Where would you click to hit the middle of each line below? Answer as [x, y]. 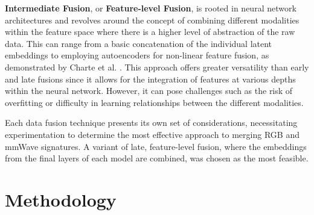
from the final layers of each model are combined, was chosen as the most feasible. [157, 158]
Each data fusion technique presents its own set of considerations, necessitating [151, 123]
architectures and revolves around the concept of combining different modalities [152, 20]
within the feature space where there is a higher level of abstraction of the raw [150, 32]
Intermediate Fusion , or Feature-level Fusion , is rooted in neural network [151, 8]
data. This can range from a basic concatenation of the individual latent [139, 43]
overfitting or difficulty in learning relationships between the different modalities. [154, 102]
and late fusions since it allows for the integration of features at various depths [150, 79]
